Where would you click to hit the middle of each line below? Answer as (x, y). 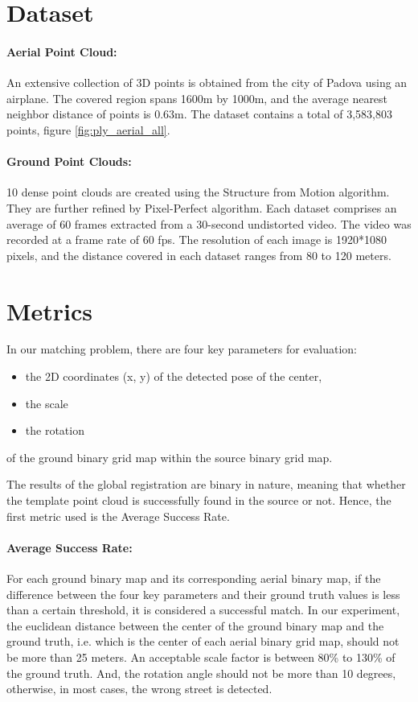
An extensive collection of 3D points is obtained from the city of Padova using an (207, 83)
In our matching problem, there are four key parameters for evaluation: (182, 349)
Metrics (50, 310)
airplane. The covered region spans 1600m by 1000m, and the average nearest (197, 98)
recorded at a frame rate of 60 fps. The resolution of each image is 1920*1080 (197, 240)
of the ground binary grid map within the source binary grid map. (170, 457)
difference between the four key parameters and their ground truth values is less (203, 594)
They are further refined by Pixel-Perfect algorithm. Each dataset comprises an (202, 207)
